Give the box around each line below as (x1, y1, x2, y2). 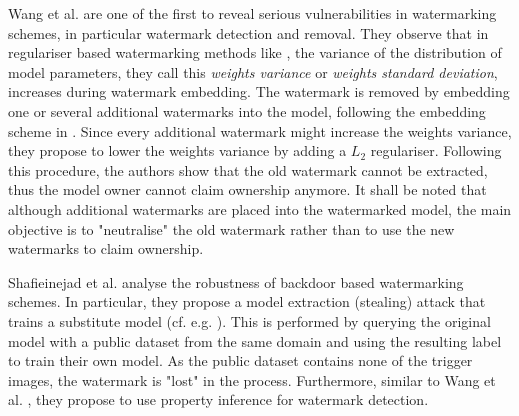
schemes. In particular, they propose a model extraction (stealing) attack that (8, 291, 486, 312)
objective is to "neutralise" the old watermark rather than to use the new (8, 218, 455, 239)
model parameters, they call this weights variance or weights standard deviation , (8, 61, 498, 82)
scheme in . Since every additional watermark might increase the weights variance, (8, 120, 512, 141)
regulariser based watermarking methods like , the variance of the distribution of (8, 42, 502, 63)
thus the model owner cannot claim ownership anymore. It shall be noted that (8, 179, 487, 200)
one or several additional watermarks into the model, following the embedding (8, 100, 486, 121)
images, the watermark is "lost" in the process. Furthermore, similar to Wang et (8, 369, 496, 390)
